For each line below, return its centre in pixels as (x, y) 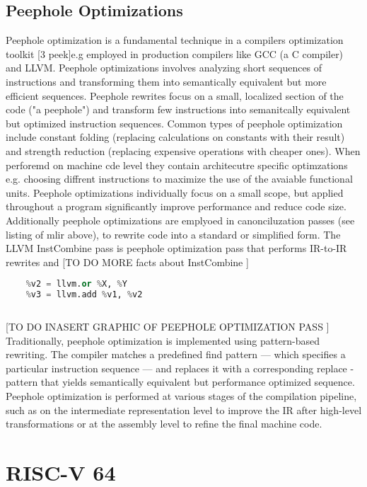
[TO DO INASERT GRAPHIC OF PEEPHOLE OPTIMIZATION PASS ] (168, 327)
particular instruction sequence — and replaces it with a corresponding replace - (180, 368)
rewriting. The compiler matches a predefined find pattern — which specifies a (176, 354)
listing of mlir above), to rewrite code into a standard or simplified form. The (173, 234)
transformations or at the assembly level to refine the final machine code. (164, 424)
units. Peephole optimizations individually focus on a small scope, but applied (175, 192)
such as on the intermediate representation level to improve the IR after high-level (184, 409)
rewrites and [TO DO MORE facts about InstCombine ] (127, 262)
